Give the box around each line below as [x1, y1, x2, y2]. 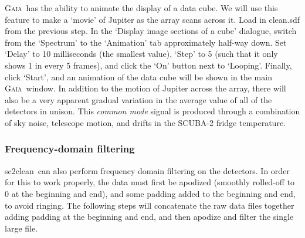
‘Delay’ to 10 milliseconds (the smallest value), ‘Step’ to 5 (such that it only [5, 47, 278, 60]
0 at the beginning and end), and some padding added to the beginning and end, [5, 187, 296, 199]
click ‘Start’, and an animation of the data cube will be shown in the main [5, 70, 272, 83]
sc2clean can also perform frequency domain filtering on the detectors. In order [5, 164, 290, 176]
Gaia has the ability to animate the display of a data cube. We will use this [5, 2, 278, 13]
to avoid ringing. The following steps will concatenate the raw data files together [5, 199, 294, 211]
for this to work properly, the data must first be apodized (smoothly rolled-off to [5, 176, 295, 188]
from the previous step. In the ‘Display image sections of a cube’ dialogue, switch [5, 25, 297, 37]
